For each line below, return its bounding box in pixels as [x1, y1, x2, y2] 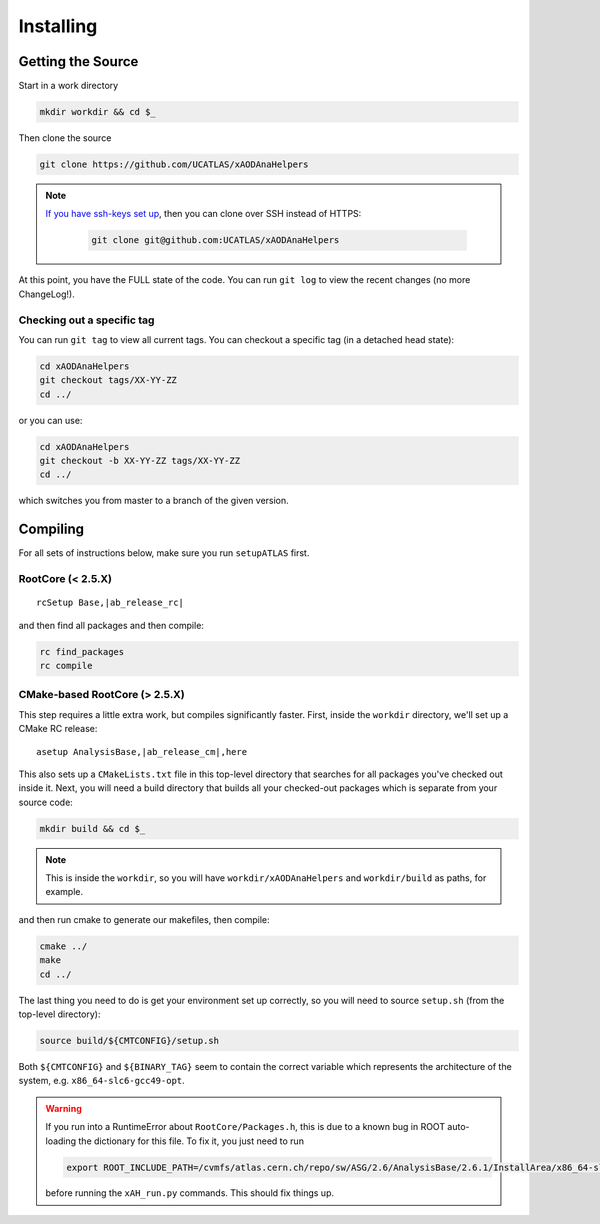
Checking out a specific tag [18, 313, 155, 327]
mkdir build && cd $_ [39, 823, 146, 834]
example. [45, 886, 84, 898]
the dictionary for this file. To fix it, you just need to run [78, 1135, 305, 1147]
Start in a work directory [18, 80, 119, 92]
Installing [18, 15, 98, 37]
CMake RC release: [18, 723, 98, 735]
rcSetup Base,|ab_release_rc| [36, 597, 185, 609]
